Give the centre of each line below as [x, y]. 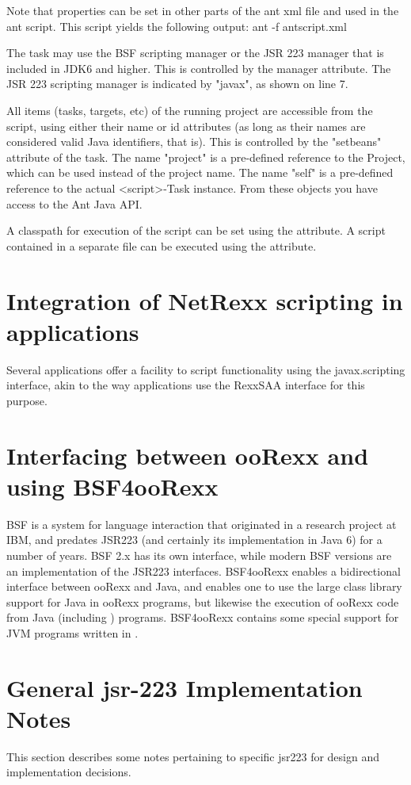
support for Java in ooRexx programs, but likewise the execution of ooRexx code [203, 601]
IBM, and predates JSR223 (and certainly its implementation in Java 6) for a [194, 540]
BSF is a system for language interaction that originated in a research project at [202, 524]
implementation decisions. [69, 772]
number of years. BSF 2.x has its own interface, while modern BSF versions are [199, 555]
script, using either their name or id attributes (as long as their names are [186, 126]
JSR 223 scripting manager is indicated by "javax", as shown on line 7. [177, 84]
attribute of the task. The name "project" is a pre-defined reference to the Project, [206, 157]
